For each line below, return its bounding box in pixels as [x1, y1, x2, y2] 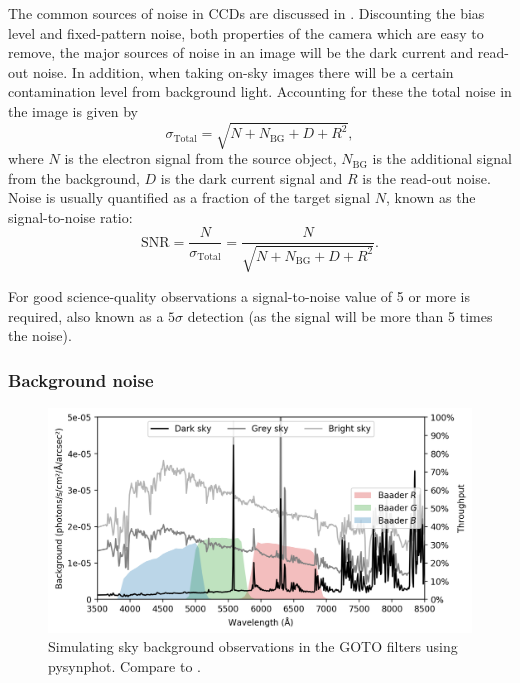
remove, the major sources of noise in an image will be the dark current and [8, 42, 474, 63]
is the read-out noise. [362, 167, 491, 188]
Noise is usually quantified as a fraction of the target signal [8, 187, 371, 208]
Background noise [8, 367, 154, 392]
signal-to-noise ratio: [8, 206, 133, 227]
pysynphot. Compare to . [48, 655, 201, 676]
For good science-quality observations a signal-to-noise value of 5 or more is [8, 285, 470, 306]
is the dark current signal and [160, 167, 343, 188]
